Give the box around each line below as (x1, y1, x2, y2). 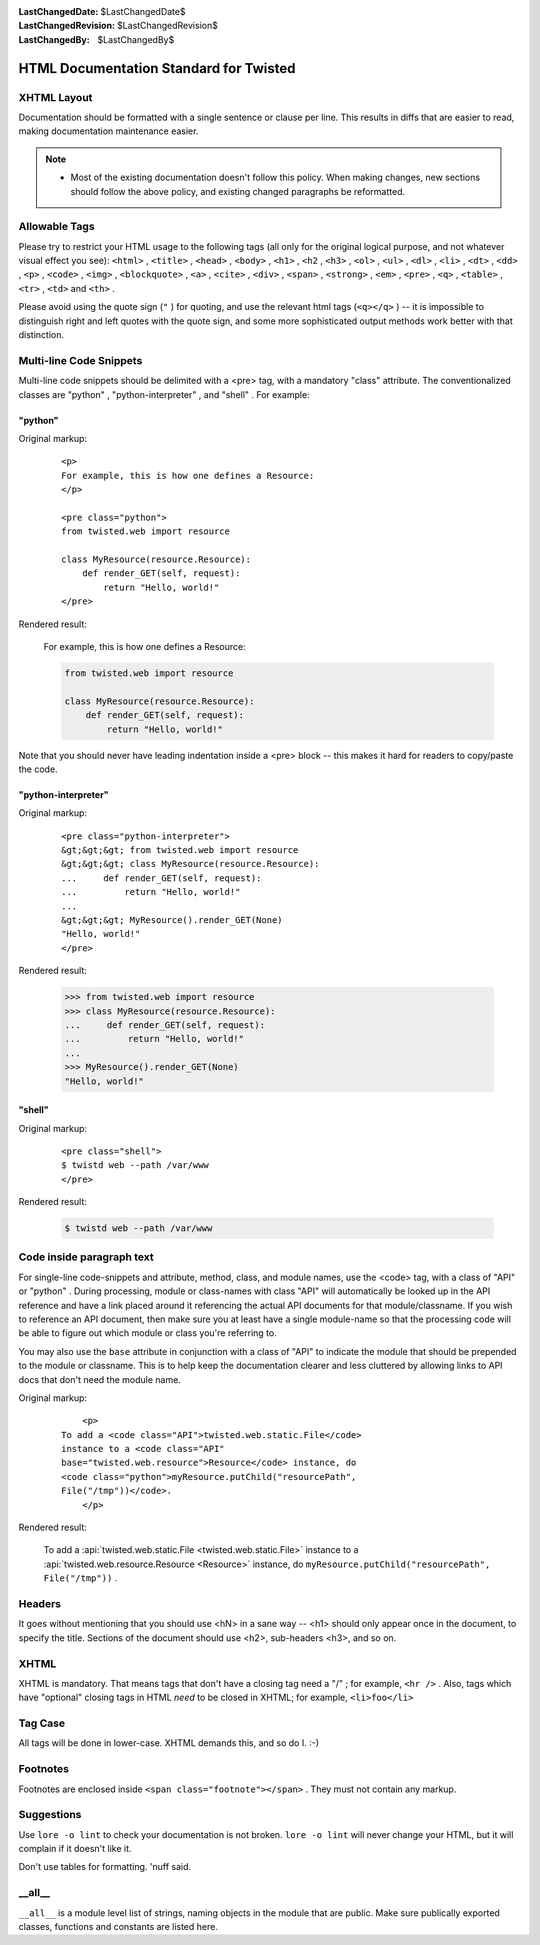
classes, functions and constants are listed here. (18, 1921, 219, 1933)
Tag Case (18, 1716, 65, 1730)
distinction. (18, 328, 65, 340)
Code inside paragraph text (18, 1250, 154, 1264)
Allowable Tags (18, 220, 95, 234)
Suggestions (18, 1808, 82, 1822)
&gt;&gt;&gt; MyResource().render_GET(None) (61, 915, 284, 926)
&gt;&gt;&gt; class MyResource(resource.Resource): (61, 858, 320, 870)
